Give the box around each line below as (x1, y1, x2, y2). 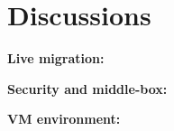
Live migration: (7, 49, 105, 68)
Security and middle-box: (7, 79, 168, 98)
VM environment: (7, 109, 121, 128)
